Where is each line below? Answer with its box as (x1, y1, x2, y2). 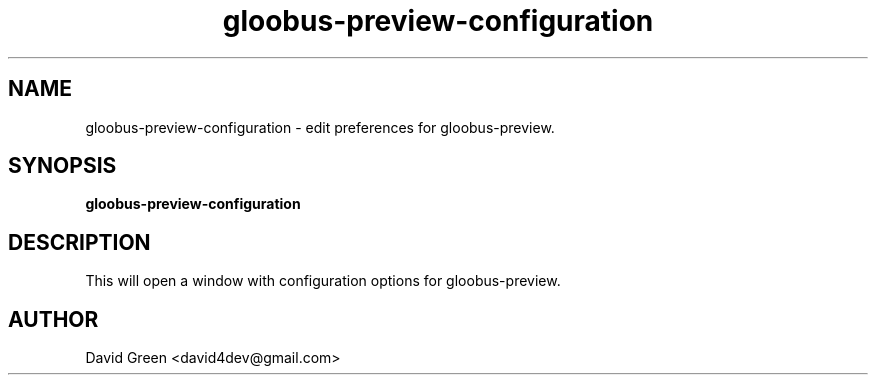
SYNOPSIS (8, 153, 117, 179)
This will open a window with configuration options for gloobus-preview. (85, 272, 561, 290)
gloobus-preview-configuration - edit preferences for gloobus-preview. (85, 118, 555, 136)
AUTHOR (8, 306, 99, 332)
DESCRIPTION (8, 229, 151, 255)
